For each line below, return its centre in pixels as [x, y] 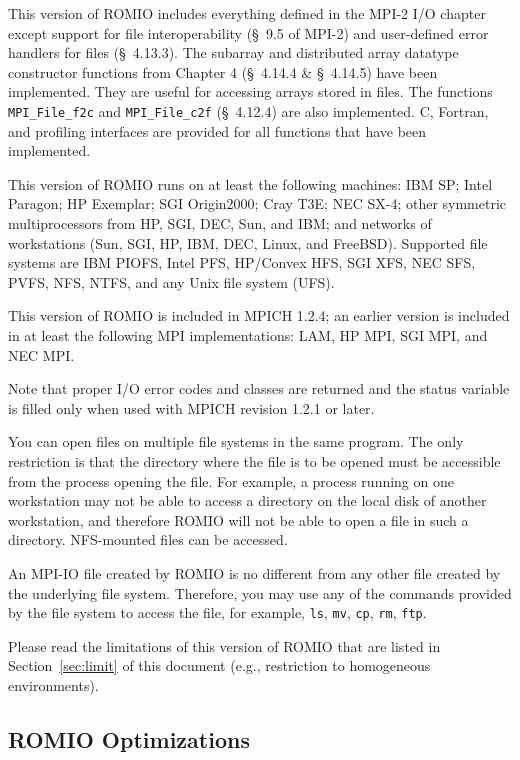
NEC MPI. [41, 354]
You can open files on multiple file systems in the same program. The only [236, 441]
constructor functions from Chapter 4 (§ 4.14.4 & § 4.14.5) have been [223, 71]
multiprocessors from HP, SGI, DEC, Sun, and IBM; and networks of [220, 223]
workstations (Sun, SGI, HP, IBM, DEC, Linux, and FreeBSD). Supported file [248, 242]
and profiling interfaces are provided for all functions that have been [217, 130]
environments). [53, 684]
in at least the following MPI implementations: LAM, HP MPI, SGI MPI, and [248, 334]
